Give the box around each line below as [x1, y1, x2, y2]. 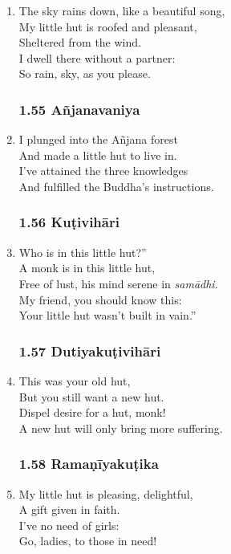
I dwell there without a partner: [18, 49, 176, 66]
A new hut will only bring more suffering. [18, 419, 223, 436]
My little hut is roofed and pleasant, [18, 18, 197, 35]
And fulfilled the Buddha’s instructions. [18, 177, 214, 194]
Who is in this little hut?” [18, 243, 147, 260]
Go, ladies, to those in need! [18, 532, 157, 549]
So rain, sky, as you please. [18, 65, 151, 82]
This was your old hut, [18, 372, 131, 389]
